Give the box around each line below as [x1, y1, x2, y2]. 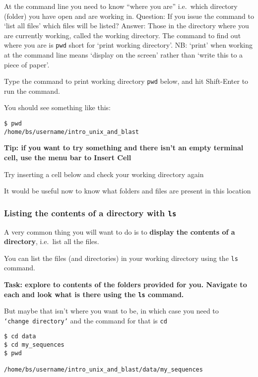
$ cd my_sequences [4, 341, 64, 349]
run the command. [4, 85, 60, 96]
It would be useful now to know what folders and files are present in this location [4, 186, 251, 196]
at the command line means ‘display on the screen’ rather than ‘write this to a [4, 50, 243, 60]
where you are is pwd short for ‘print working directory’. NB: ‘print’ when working [4, 40, 253, 50]
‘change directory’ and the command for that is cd [4, 315, 167, 325]
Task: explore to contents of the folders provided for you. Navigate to [4, 279, 247, 289]
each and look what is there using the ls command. [4, 289, 184, 299]
